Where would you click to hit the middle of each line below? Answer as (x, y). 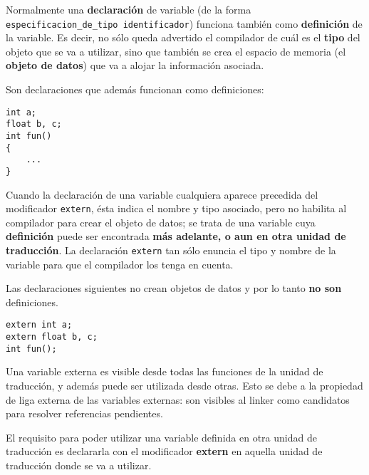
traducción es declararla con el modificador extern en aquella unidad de (164, 451)
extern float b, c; (52, 337)
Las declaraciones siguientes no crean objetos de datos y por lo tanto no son (174, 288)
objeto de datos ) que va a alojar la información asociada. (135, 65)
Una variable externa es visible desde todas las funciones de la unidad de (165, 371)
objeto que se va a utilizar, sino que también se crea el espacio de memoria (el (176, 51)
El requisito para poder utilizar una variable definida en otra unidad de (161, 437)
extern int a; (39, 325)
